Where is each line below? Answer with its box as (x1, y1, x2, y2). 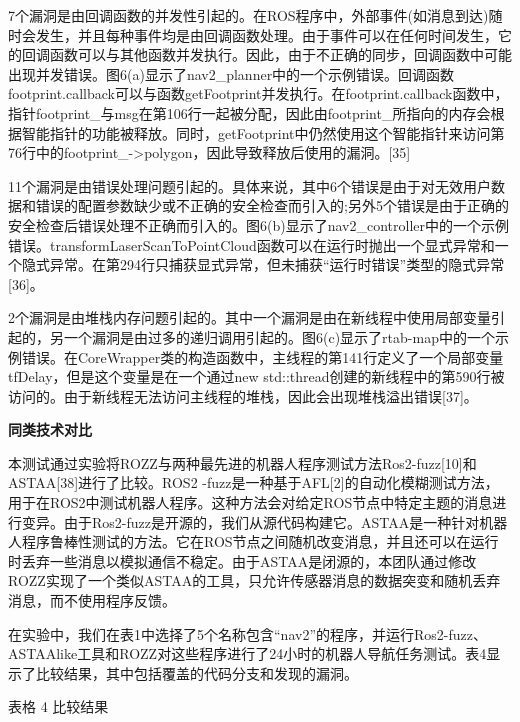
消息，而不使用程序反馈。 (8, 590, 176, 611)
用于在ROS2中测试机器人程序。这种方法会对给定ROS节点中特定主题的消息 (8, 492, 493, 513)
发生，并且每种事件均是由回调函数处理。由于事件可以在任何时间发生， (35, 24, 498, 45)
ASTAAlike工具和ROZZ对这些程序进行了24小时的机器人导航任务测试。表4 (8, 643, 487, 664)
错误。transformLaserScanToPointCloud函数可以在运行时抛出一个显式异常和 (8, 234, 495, 255)
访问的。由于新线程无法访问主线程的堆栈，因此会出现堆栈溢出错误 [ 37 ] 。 (8, 385, 478, 406)
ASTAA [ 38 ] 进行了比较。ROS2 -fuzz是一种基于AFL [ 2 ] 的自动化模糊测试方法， (8, 472, 499, 493)
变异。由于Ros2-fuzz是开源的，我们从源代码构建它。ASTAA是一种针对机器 (21, 511, 508, 532)
